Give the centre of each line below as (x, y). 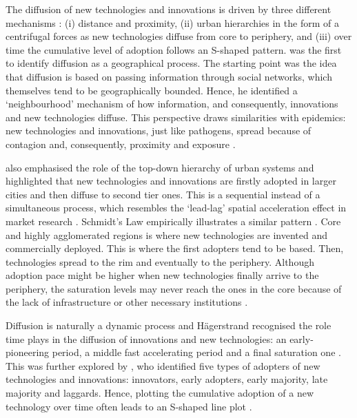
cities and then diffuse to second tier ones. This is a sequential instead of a (163, 194)
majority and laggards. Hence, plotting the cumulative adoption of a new (160, 393)
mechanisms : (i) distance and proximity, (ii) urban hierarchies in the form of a (172, 22)
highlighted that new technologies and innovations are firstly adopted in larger (171, 181)
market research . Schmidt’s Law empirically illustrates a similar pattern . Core (173, 221)
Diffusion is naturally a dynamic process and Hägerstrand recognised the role (169, 325)
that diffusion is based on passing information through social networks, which (169, 76)
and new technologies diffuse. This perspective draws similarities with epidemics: (176, 117)
